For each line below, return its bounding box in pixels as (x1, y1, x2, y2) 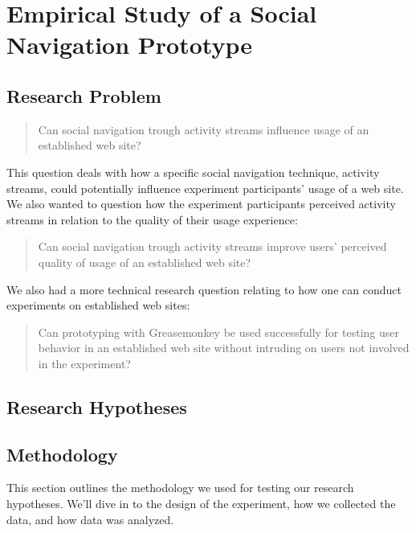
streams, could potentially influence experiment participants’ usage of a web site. (6, 179, 404, 196)
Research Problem (6, 83, 161, 108)
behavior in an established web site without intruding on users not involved (38, 339, 410, 356)
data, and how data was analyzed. (6, 510, 174, 527)
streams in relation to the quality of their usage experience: (6, 211, 298, 228)
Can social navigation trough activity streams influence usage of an (38, 121, 369, 137)
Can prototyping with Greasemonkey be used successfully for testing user (38, 323, 399, 340)
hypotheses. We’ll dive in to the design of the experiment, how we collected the (6, 495, 396, 512)
